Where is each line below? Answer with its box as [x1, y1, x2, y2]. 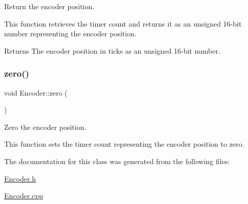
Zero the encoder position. [4, 121, 87, 132]
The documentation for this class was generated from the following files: [4, 155, 230, 166]
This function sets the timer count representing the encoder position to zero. [4, 139, 244, 149]
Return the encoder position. [4, 1, 95, 11]
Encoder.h [4, 173, 36, 184]
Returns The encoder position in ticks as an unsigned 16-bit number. [4, 45, 220, 56]
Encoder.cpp [4, 190, 44, 201]
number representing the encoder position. [4, 28, 137, 39]
